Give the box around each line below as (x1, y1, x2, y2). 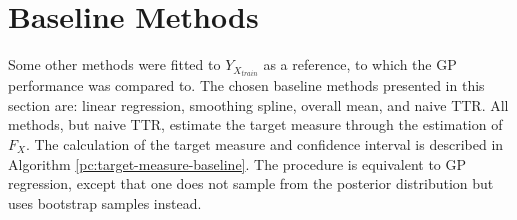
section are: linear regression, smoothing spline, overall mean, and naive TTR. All (8, 94, 509, 115)
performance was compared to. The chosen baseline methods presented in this (8, 75, 485, 96)
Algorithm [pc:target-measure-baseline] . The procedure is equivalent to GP (8, 153, 467, 174)
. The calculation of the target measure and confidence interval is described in (25, 134, 504, 154)
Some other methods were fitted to (8, 54, 221, 75)
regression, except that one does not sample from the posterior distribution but (8, 173, 494, 194)
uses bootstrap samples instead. (8, 192, 202, 213)
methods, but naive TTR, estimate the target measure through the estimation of (8, 114, 503, 135)
